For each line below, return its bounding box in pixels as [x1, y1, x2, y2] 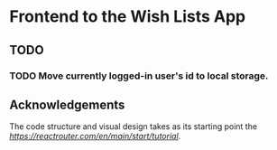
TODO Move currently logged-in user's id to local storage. [9, 70, 269, 82]
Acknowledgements [9, 97, 125, 112]
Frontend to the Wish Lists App [9, 6, 246, 27]
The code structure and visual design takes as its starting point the [9, 121, 258, 132]
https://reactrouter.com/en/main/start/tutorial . [9, 131, 181, 142]
